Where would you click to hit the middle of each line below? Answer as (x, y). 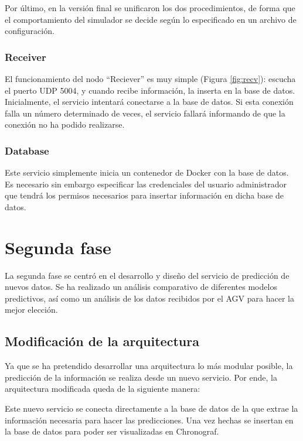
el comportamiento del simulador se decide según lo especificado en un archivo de (151, 19)
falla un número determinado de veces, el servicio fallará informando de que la (145, 113)
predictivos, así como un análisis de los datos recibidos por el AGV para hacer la (149, 298)
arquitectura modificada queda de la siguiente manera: (103, 389)
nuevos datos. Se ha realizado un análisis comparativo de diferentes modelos (141, 287)
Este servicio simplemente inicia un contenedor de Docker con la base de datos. (147, 172)
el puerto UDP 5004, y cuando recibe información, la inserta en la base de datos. (150, 90)
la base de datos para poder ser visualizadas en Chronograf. (112, 431)
